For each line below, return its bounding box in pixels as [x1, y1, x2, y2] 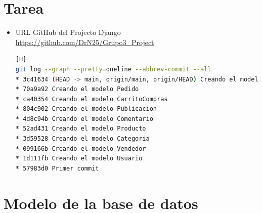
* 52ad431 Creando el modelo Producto [15, 125, 146, 133]
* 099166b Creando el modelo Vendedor [15, 145, 146, 152]
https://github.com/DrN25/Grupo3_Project [15, 36, 154, 47]
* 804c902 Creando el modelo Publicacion [15, 105, 157, 113]
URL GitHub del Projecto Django [15, 27, 121, 37]
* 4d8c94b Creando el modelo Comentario [15, 115, 153, 122]
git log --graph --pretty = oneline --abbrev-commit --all [15, 65, 211, 73]
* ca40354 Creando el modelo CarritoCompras [15, 95, 168, 103]
